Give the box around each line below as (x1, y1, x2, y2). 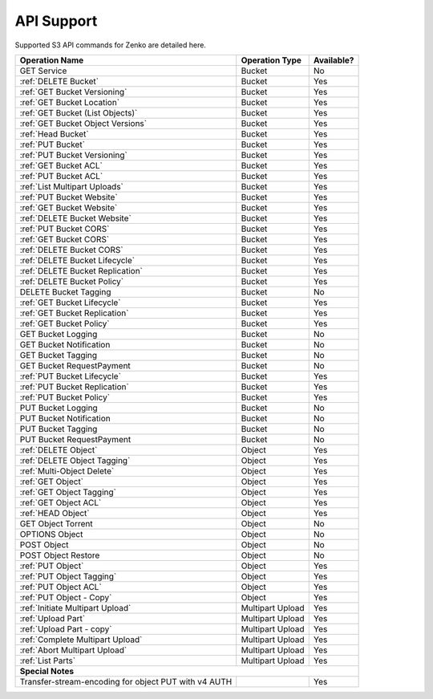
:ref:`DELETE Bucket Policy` (19, 275, 124, 287)
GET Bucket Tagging (19, 349, 98, 360)
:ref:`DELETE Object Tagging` (19, 454, 131, 465)
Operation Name (19, 55, 84, 66)
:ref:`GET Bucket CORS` (19, 234, 110, 245)
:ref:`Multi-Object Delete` (19, 465, 115, 477)
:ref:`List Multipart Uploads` (19, 181, 124, 192)
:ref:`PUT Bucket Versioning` (19, 149, 127, 161)
